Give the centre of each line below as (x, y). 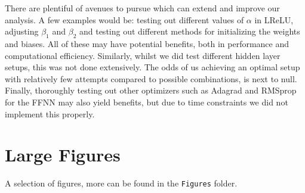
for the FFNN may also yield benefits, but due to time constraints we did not (147, 102)
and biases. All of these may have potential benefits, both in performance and (147, 43)
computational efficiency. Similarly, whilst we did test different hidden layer (143, 55)
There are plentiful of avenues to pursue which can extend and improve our (142, 8)
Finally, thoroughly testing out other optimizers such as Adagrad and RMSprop (151, 90)
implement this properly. (50, 113)
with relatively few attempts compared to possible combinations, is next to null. (151, 78)
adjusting (22, 31)
